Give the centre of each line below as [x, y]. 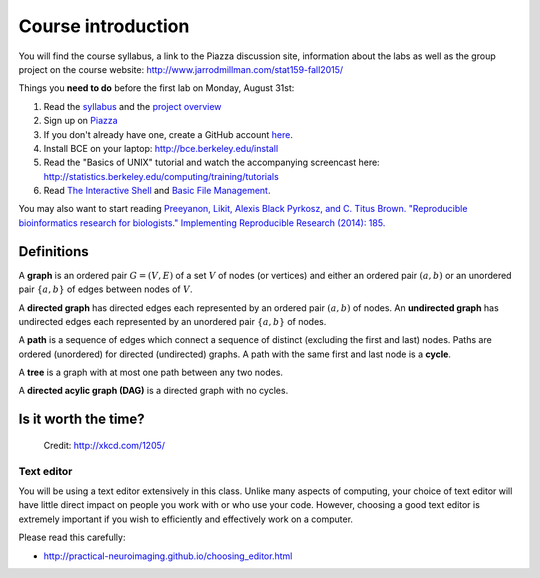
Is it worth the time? [81, 419]
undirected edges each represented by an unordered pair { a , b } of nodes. [172, 321]
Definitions [53, 251]
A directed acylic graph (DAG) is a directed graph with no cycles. [153, 391]
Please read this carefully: [72, 537]
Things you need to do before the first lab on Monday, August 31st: [156, 88]
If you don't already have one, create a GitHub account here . [168, 134]
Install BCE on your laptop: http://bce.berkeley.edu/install [161, 148]
